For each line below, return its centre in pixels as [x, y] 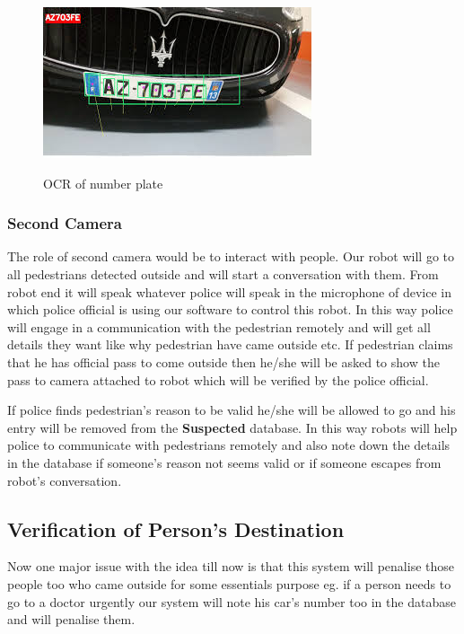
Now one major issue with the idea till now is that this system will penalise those [231, 566]
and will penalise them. [71, 619]
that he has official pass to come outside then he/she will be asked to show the [223, 361]
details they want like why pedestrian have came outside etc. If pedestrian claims [230, 344]
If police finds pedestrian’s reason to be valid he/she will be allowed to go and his [232, 410]
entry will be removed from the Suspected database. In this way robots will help [232, 427]
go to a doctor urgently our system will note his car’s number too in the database [232, 601]
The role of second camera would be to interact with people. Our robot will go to [231, 256]
